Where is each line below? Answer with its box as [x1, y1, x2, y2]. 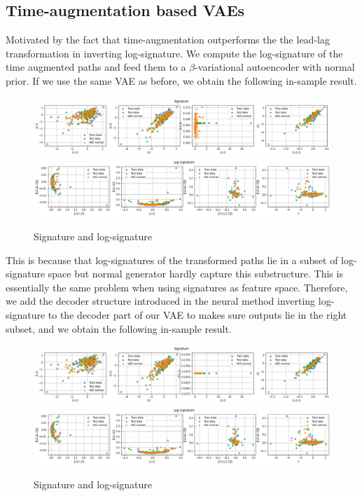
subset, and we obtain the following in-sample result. [6, 321, 232, 336]
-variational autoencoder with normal [195, 60, 355, 74]
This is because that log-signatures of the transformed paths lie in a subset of [6, 252, 338, 267]
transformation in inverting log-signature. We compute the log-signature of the [6, 46, 343, 60]
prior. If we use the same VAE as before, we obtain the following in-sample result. [6, 73, 357, 88]
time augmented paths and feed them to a [6, 60, 186, 74]
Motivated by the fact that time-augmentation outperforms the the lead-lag [6, 32, 330, 47]
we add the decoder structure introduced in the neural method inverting [6, 294, 316, 308]
